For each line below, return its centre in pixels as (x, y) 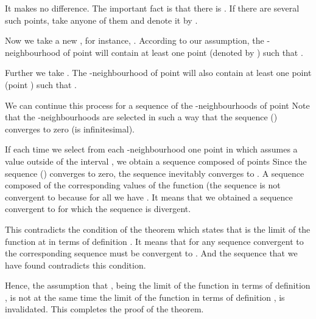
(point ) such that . (41, 84)
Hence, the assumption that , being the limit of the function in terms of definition (158, 285)
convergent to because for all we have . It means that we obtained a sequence (149, 197)
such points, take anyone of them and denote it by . (101, 20)
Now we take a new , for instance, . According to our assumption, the (135, 40)
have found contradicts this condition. (75, 265)
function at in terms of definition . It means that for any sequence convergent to (154, 241)
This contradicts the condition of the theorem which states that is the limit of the (158, 229)
